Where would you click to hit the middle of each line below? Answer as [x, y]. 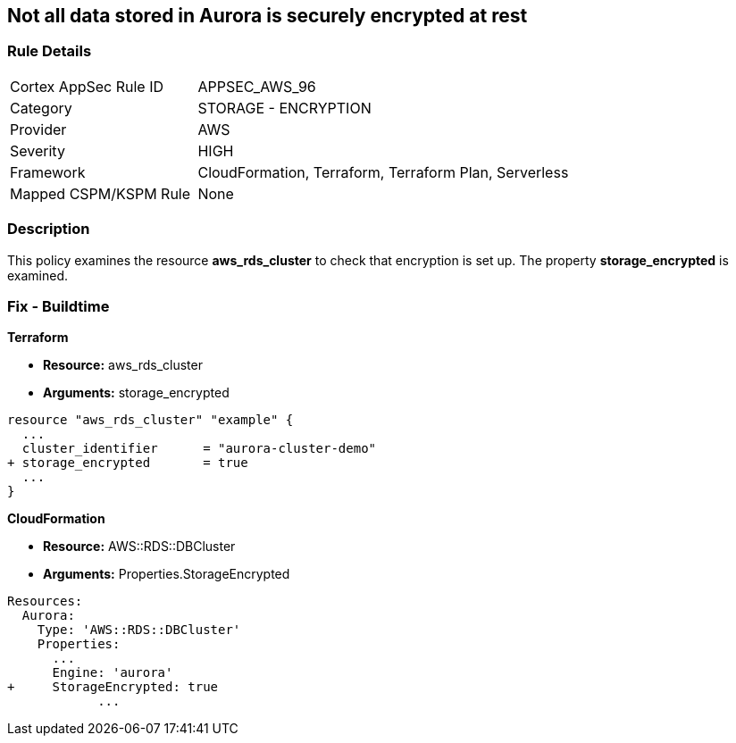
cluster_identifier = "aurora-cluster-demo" [199, 449]
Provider [38, 129]
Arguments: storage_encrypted [136, 393]
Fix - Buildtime [59, 306]
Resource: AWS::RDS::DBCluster [139, 547]
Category [41, 108]
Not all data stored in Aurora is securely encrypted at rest [268, 16]
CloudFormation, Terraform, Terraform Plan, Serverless [383, 172]
